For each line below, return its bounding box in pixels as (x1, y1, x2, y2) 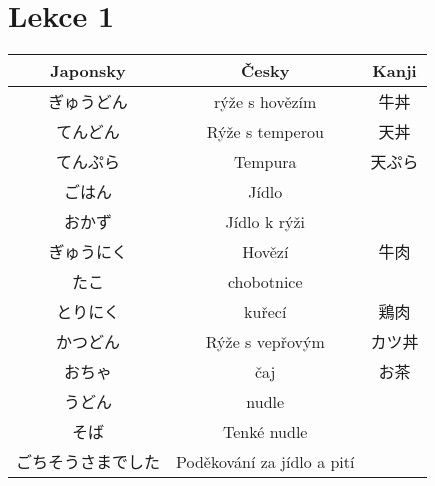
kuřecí (244, 299, 287, 323)
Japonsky (50, 59, 126, 83)
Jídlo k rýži (225, 209, 305, 233)
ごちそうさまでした (16, 450, 161, 474)
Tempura (233, 149, 297, 173)
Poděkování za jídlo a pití (176, 449, 355, 473)
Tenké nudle (223, 419, 308, 443)
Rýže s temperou (206, 119, 324, 143)
